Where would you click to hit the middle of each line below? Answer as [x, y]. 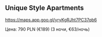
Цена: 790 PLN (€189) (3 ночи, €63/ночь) [48, 29]
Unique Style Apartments [44, 8]
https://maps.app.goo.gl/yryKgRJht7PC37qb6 [51, 19]
